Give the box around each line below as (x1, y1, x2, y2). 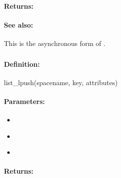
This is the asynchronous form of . (4, 38, 106, 48)
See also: (4, 19, 33, 30)
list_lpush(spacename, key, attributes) (4, 77, 118, 87)
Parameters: (4, 96, 45, 106)
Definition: (4, 59, 40, 69)
